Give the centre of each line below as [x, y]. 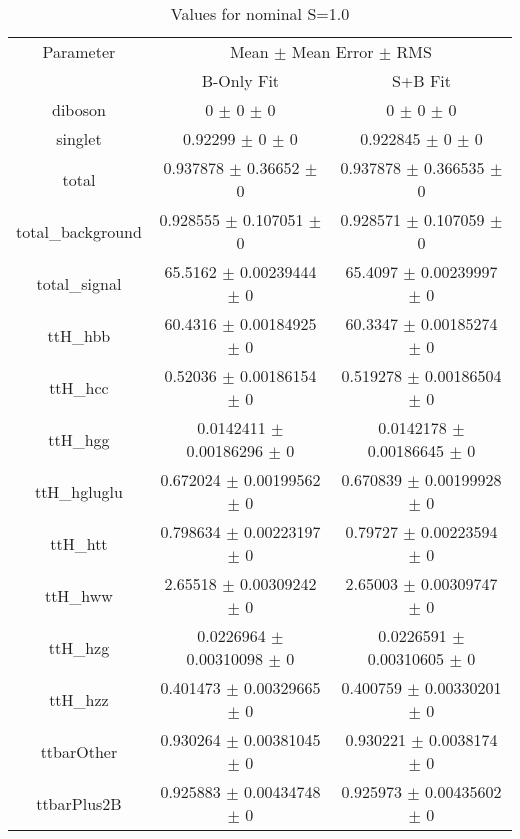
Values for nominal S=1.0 [260, 13]
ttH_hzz [79, 699]
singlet [79, 138]
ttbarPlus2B [79, 803]
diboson [78, 109]
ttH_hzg [79, 647]
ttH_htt [79, 543]
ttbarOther [79, 751]
